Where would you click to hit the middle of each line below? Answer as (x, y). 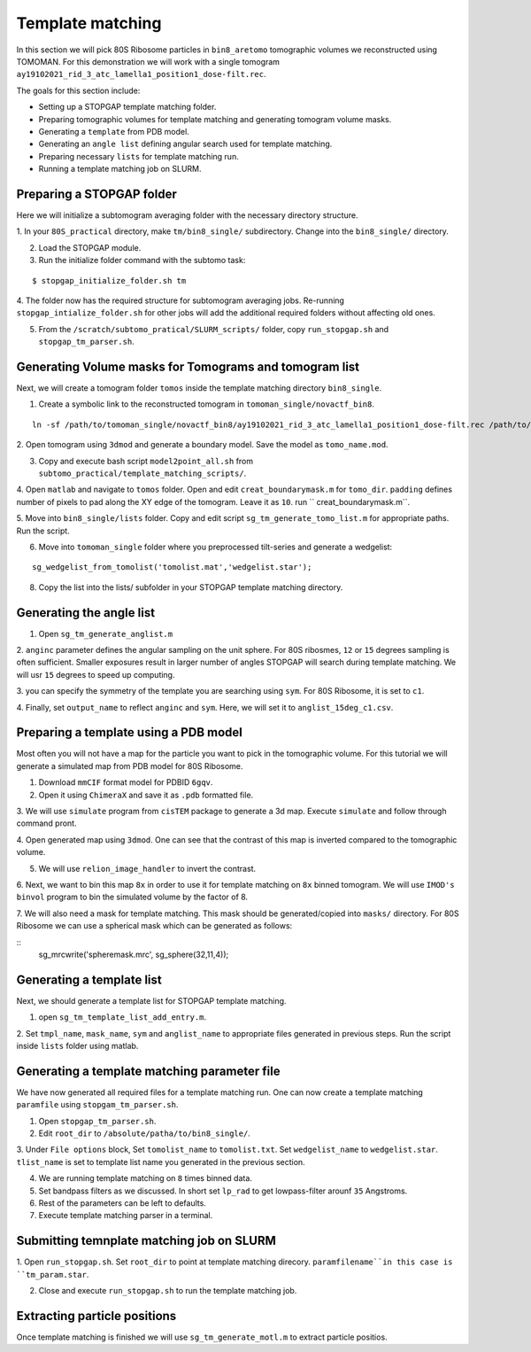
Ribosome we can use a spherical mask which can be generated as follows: (154, 926)
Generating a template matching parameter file (148, 1071)
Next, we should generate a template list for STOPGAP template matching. (151, 1000)
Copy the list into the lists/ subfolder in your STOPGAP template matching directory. (191, 587)
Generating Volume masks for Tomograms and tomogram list (188, 366)
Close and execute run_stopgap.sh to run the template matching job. (168, 1291)
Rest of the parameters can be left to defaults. (123, 1203)
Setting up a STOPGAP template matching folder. (127, 107)
